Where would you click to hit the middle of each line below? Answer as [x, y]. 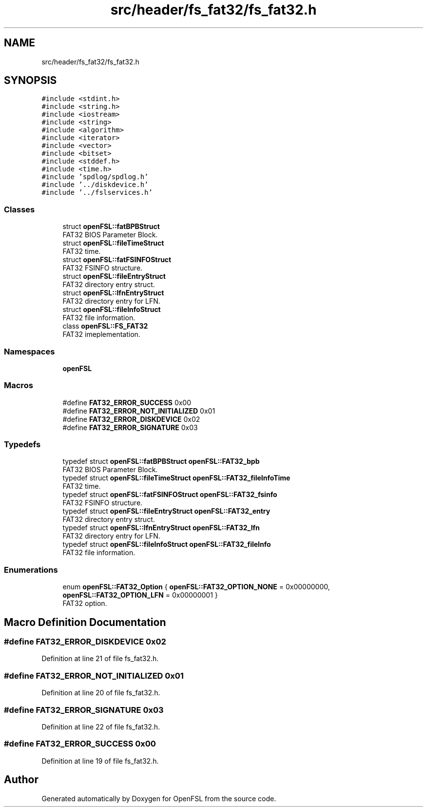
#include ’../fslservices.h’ [97, 193]
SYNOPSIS [30, 81]
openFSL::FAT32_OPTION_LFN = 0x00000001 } [140, 595]
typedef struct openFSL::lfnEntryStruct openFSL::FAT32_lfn [161, 528]
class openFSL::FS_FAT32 [105, 326]
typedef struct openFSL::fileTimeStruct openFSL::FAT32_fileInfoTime [176, 478]
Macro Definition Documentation [85, 622]
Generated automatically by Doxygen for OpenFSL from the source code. [159, 798]
